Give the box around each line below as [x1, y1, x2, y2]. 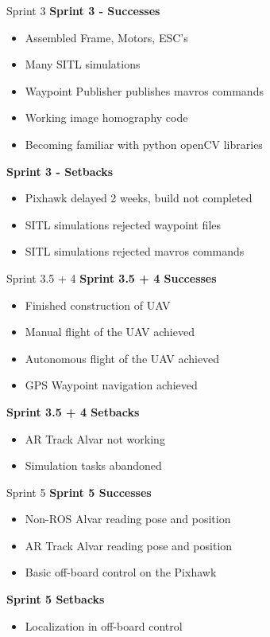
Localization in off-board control [25, 617, 183, 634]
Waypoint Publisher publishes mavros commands [25, 82, 264, 99]
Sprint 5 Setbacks [6, 591, 105, 608]
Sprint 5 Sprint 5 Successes [6, 483, 152, 500]
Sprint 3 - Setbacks [6, 162, 114, 179]
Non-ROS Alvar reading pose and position [25, 510, 231, 527]
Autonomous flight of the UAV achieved [25, 350, 220, 366]
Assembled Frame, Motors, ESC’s [25, 29, 188, 45]
